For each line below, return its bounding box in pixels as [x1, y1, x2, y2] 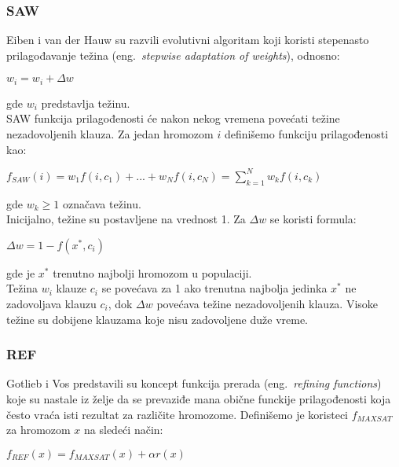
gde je [6, 264, 35, 281]
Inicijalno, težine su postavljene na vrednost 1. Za [6, 211, 246, 227]
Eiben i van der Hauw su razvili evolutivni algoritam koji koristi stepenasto [6, 31, 369, 48]
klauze [56, 280, 87, 296]
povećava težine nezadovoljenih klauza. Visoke [156, 295, 379, 311]
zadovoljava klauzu [6, 295, 97, 311]
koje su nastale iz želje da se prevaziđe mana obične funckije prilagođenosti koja [6, 390, 391, 406]
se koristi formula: [269, 211, 357, 227]
